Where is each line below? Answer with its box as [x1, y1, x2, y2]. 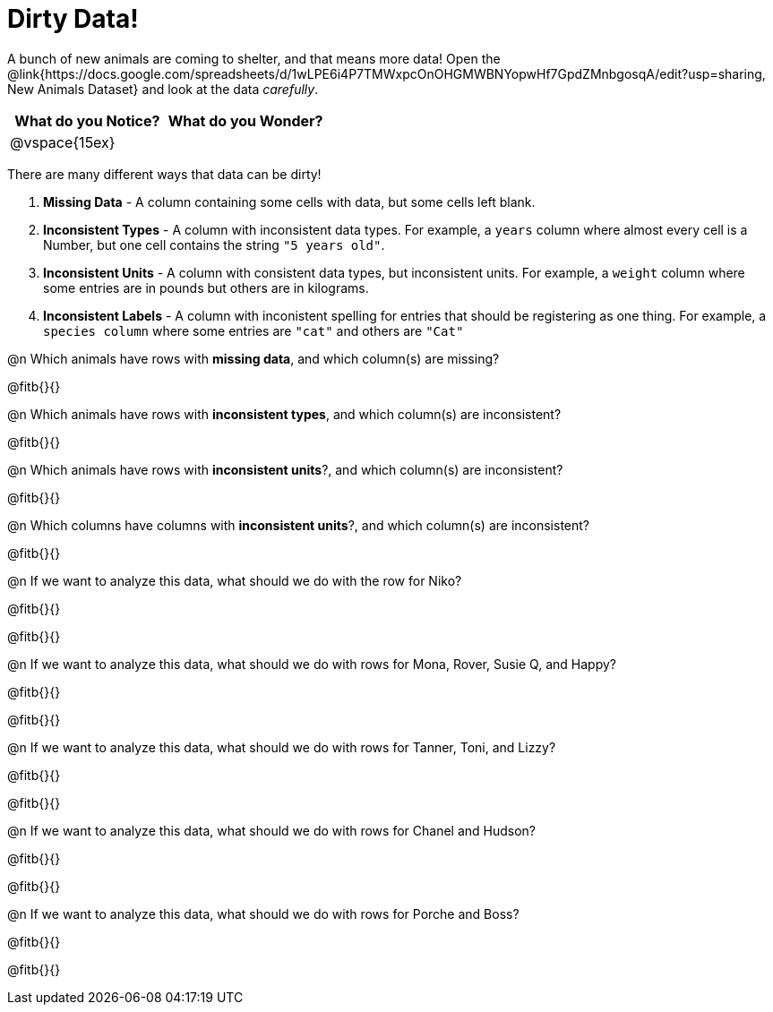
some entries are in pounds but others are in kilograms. [43, 279, 369, 296]
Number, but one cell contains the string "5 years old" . [43, 236, 385, 253]
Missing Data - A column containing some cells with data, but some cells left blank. [43, 193, 536, 210]
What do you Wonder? [167, 111, 323, 130]
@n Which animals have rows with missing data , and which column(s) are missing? [7, 350, 500, 366]
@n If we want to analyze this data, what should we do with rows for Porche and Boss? [7, 905, 520, 922]
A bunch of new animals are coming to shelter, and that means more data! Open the [7, 50, 501, 66]
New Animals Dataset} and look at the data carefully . [7, 81, 319, 97]
